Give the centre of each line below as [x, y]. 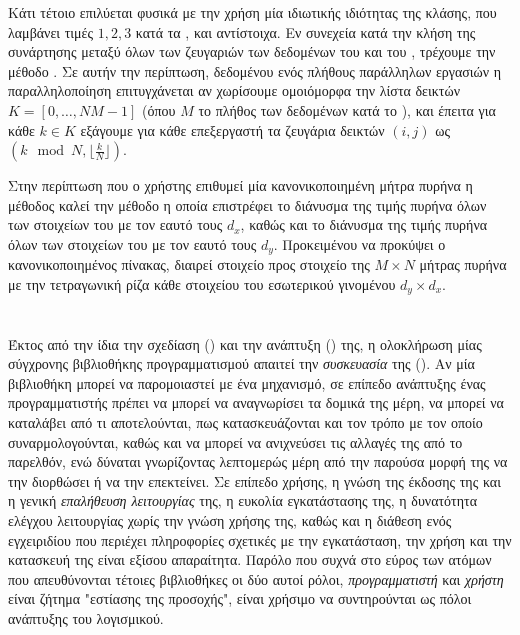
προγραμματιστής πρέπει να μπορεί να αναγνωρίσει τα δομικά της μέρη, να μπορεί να [256, 402]
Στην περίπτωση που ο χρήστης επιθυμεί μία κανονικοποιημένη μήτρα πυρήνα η [240, 185]
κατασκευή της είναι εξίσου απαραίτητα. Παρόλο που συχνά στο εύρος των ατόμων [250, 559]
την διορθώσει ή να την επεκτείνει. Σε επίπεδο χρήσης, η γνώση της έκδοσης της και [254, 480]
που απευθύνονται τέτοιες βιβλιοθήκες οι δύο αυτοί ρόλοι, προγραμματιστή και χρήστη [256, 578]
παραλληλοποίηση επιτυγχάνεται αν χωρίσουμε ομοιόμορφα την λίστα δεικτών [234, 90]
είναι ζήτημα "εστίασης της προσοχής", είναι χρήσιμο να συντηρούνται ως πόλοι [240, 598]
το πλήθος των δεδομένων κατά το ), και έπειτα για [347, 109]
